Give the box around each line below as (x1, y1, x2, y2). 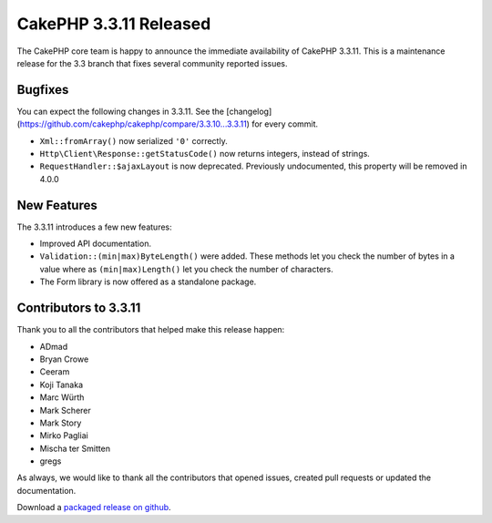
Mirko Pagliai (39, 430, 88, 441)
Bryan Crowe (39, 354, 89, 364)
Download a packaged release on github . (16, 502, 172, 513)
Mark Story (39, 417, 82, 428)
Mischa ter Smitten (39, 443, 111, 454)
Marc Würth (39, 392, 85, 403)
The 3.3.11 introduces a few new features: (16, 221, 172, 232)
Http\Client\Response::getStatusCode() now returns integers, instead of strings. (39, 149, 371, 159)
